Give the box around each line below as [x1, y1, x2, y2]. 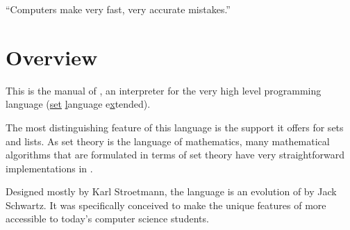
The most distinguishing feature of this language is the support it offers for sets [6, 120, 344, 134]
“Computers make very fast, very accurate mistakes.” [6, 2, 231, 16]
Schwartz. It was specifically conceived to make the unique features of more [6, 197, 326, 212]
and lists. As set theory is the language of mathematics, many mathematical [6, 133, 330, 148]
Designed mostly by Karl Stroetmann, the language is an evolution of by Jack [6, 184, 337, 199]
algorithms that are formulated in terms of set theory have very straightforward [6, 147, 344, 162]
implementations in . [6, 161, 93, 175]
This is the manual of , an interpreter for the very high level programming [6, 83, 322, 97]
